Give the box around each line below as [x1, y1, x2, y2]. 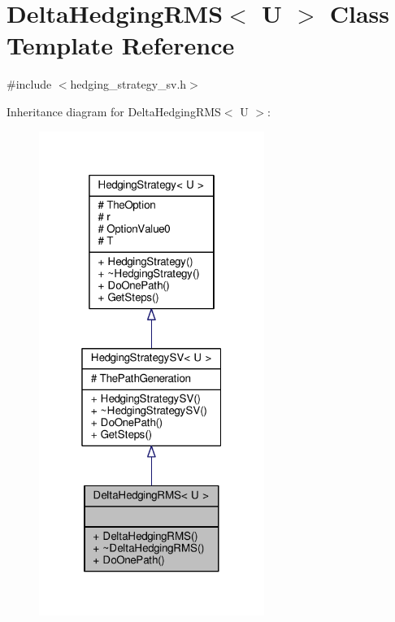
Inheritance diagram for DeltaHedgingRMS [7, 102, 221, 120]
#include [7, 76, 52, 93]
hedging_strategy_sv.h [70, 76, 187, 93]
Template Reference [7, 28, 235, 62]
